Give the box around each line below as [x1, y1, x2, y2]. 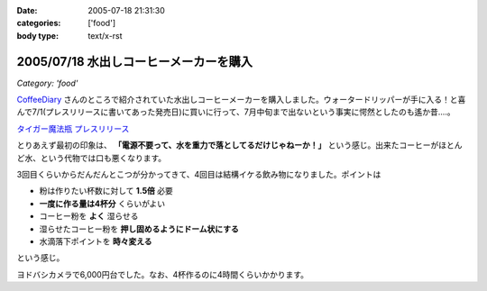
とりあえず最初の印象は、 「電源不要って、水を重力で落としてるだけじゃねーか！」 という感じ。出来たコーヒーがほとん [16, 140, 464, 150]
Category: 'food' [16, 77, 78, 88]
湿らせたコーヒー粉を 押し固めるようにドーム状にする [39, 223, 239, 234]
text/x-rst [87, 30, 123, 41]
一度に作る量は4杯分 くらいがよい [39, 198, 166, 209]
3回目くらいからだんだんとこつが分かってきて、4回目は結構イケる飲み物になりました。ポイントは [16, 169, 381, 180]
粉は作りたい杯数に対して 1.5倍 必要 [39, 186, 173, 196]
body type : [16, 30, 59, 41]
